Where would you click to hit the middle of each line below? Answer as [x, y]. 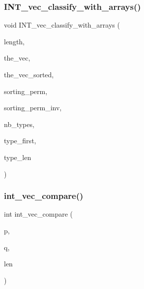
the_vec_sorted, [29, 74]
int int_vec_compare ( [39, 214]
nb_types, [19, 124]
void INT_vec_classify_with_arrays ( [62, 25]
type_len [18, 157]
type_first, [20, 141]
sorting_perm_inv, [33, 108]
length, [14, 41]
